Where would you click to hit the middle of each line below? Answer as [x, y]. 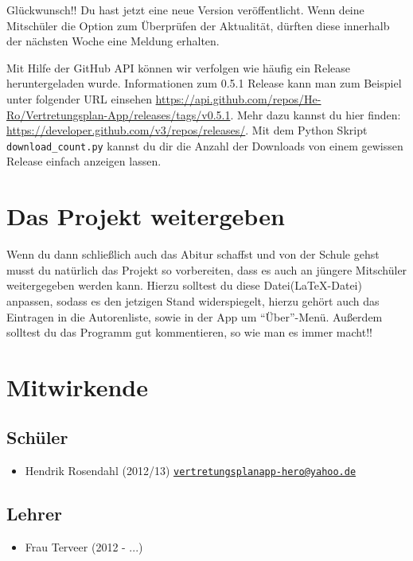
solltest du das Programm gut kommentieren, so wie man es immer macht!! [189, 332]
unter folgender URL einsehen [79, 98]
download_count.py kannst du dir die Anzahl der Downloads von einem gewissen [205, 145]
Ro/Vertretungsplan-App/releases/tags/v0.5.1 [119, 114]
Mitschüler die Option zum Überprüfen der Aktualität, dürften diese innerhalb [198, 25]
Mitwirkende [77, 386]
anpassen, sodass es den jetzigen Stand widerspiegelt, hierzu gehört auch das [193, 300]
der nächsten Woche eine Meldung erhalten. [113, 41]
